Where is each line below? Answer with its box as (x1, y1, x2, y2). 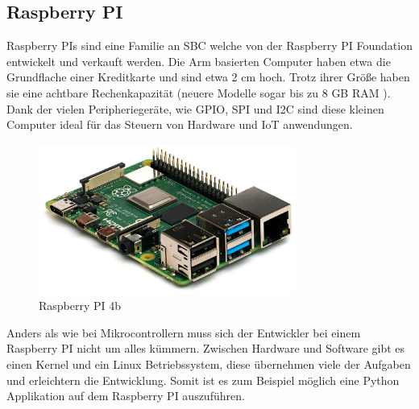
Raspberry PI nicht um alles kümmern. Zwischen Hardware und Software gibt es (6, 340, 405, 357)
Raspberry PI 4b (39, 297, 122, 314)
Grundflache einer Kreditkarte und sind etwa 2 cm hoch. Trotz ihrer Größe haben (6, 68, 410, 85)
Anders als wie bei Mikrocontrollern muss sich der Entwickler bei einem (6, 324, 361, 341)
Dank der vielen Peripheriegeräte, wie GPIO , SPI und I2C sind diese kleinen (6, 100, 384, 117)
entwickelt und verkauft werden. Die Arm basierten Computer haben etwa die (6, 52, 391, 69)
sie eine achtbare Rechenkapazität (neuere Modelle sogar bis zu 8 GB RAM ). (6, 84, 391, 101)
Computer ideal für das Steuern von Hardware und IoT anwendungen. (6, 116, 353, 133)
